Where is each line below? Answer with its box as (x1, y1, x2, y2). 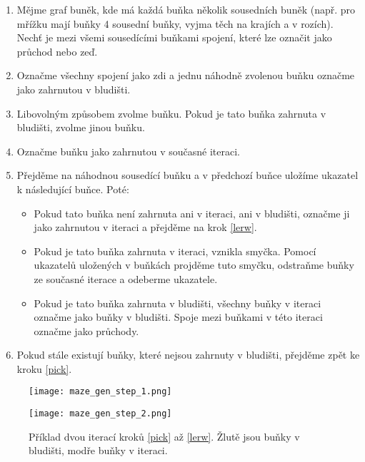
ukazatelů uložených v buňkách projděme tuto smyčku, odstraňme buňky (34, 257, 354, 272)
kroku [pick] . (16, 361, 72, 376)
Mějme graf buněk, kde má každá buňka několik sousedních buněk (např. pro (16, 2, 356, 16)
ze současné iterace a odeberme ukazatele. (34, 271, 218, 286)
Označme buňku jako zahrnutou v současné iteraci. (16, 143, 240, 158)
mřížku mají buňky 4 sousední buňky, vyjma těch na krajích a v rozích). (16, 16, 334, 31)
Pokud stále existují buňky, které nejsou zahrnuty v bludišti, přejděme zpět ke (16, 347, 360, 362)
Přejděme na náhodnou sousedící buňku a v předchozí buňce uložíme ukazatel (16, 168, 359, 183)
